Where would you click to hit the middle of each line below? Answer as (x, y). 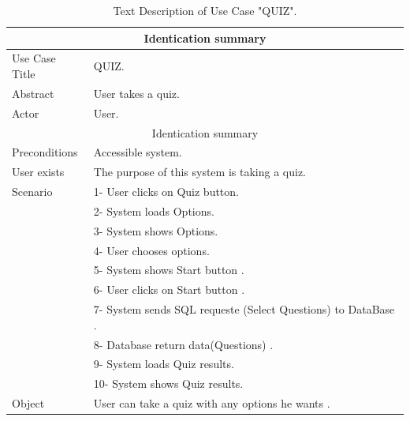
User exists (38, 172)
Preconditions (45, 152)
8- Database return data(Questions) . (183, 344)
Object (28, 403)
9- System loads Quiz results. (164, 364)
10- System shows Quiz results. (168, 383)
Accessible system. (138, 152)
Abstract (33, 93)
